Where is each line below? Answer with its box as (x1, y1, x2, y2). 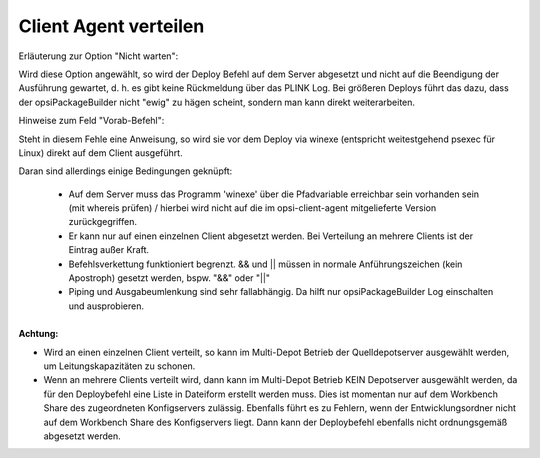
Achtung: (18, 328, 59, 340)
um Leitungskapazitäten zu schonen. (43, 360, 196, 372)
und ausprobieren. (68, 300, 145, 312)
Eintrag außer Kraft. (68, 244, 150, 256)
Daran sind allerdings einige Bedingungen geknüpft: (18, 165, 233, 177)
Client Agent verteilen (18, 15, 205, 37)
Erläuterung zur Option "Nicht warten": (18, 50, 179, 62)
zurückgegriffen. (68, 216, 137, 228)
